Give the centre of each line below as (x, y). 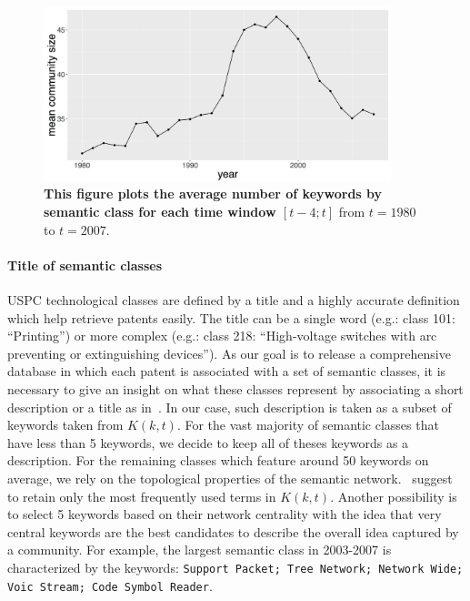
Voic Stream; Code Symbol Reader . (110, 585)
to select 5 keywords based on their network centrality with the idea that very (225, 514)
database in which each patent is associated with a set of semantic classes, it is (227, 371)
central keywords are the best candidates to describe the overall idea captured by (233, 531)
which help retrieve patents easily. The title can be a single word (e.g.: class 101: (231, 317)
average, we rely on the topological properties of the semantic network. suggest (230, 478)
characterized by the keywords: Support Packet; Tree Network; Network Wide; (235, 567)
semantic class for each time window (160, 211)
